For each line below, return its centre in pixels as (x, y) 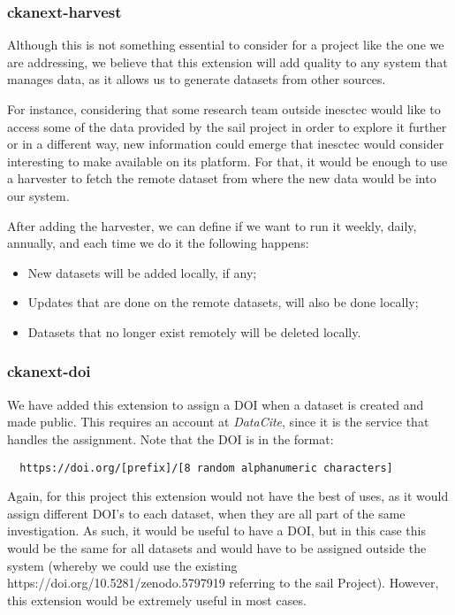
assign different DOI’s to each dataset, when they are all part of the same (206, 513)
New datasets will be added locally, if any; (142, 272)
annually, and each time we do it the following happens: (158, 243)
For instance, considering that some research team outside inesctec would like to (224, 109)
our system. (38, 195)
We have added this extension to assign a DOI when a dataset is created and (216, 404)
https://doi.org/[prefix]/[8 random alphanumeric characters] (206, 468)
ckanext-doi (49, 371)
